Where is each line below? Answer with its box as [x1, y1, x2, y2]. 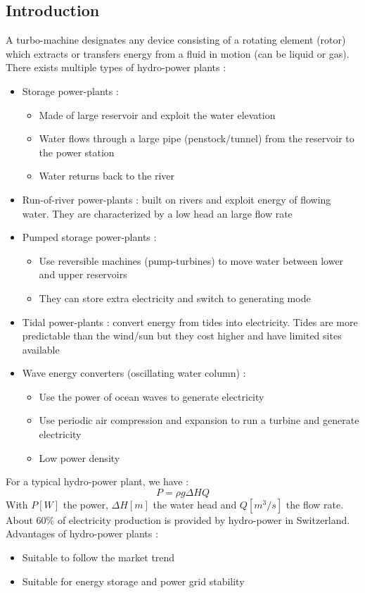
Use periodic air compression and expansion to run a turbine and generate [39, 413, 359, 427]
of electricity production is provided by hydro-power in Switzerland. [57, 512, 350, 527]
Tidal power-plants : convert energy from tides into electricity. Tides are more [22, 314, 358, 329]
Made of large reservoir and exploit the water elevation [39, 107, 276, 122]
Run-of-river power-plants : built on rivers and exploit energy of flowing [22, 192, 331, 206]
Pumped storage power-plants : [22, 230, 157, 244]
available [22, 342, 60, 356]
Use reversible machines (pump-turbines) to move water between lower [39, 253, 344, 268]
